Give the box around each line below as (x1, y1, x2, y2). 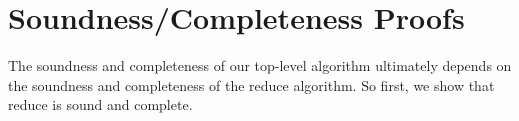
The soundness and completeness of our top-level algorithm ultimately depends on (8, 55, 512, 76)
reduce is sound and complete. (8, 94, 193, 115)
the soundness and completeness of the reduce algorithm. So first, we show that (8, 74, 495, 95)
